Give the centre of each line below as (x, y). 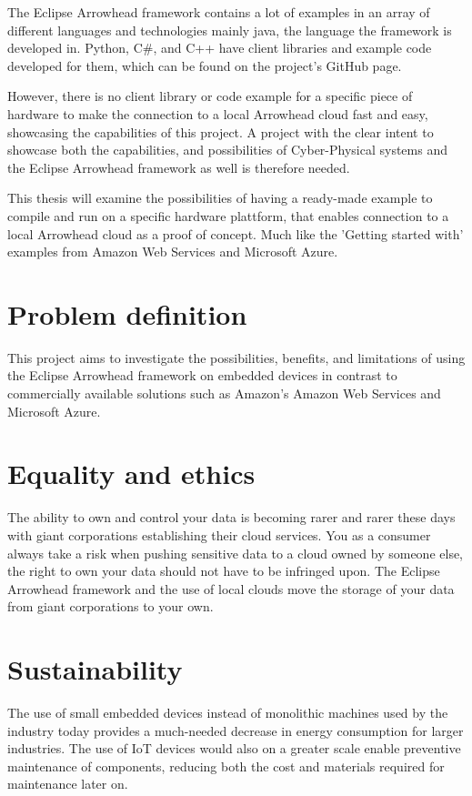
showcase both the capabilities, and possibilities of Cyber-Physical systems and (227, 150)
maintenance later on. (68, 784)
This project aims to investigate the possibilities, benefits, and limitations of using (236, 357)
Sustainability (95, 669)
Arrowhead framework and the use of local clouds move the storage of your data (231, 588)
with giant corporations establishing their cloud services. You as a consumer (219, 534)
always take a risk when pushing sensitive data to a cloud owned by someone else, (236, 553)
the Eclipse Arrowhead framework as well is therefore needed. (179, 167)
